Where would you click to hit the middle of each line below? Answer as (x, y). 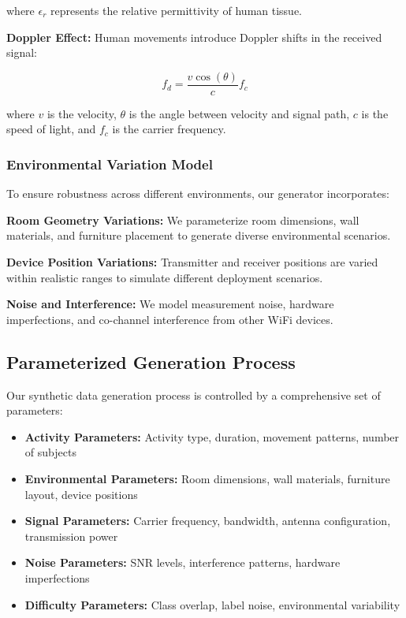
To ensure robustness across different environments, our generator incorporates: (198, 194)
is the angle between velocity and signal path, (239, 113)
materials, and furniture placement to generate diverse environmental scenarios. (199, 235)
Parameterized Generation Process (151, 361)
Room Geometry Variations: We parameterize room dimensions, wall (183, 220)
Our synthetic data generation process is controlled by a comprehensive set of (194, 395)
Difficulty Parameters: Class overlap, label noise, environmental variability (212, 604)
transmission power (71, 536)
